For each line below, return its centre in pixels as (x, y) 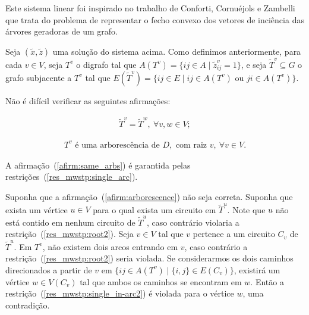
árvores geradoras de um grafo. (62, 31)
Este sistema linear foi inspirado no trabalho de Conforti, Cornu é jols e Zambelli (150, 8)
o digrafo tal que (106, 64)
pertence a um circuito (234, 234)
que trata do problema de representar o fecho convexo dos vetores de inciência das (155, 19)
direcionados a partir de (49, 269)
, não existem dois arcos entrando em (110, 246)
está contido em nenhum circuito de (70, 222)
